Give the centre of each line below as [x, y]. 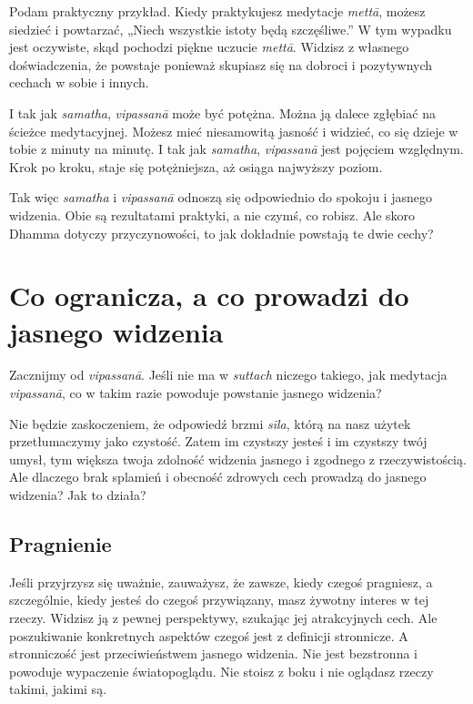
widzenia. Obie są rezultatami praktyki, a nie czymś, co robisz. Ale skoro [212, 214]
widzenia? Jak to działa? [78, 495]
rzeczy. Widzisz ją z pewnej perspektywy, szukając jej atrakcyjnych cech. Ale [223, 617]
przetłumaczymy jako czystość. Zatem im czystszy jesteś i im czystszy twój [218, 441]
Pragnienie [60, 543]
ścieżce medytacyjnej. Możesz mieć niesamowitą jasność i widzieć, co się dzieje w [234, 131]
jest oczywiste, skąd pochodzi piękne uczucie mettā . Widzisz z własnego [209, 47]
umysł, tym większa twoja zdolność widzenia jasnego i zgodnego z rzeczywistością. [238, 459]
